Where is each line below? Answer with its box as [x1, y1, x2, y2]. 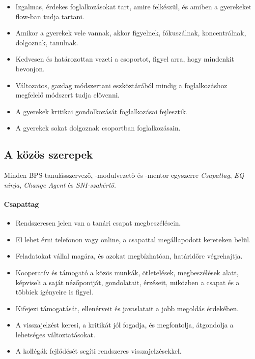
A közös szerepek [4, 147, 93, 162]
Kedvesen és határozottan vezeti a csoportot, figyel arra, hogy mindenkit [15, 54, 234, 64]
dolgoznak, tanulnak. [15, 37, 79, 47]
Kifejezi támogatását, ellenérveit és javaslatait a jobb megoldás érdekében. [15, 303, 239, 313]
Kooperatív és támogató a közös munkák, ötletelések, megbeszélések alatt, [15, 267, 239, 277]
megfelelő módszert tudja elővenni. [15, 90, 120, 100]
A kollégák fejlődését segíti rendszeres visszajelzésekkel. [15, 346, 182, 356]
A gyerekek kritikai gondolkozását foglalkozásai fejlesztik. [15, 106, 188, 116]
